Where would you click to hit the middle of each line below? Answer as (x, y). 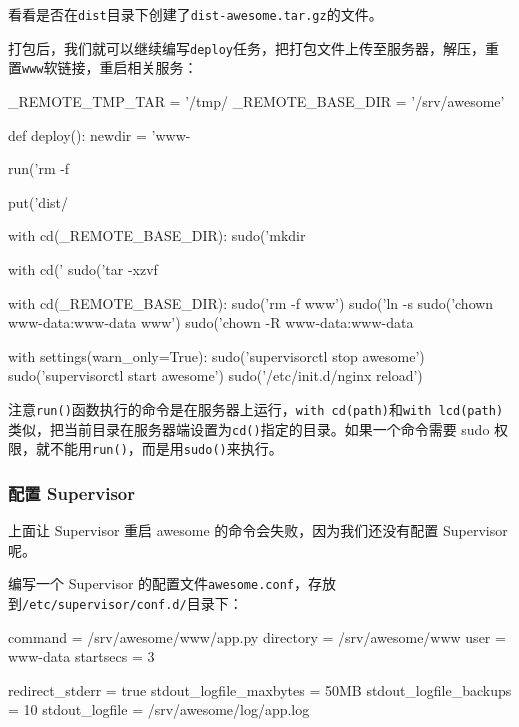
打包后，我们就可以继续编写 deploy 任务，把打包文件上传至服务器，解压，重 (253, 47)
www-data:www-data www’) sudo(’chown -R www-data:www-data (211, 322)
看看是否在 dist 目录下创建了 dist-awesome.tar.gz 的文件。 (195, 14)
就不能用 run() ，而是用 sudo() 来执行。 (159, 448)
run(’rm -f (39, 168)
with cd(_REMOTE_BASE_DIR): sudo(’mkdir (157, 235)
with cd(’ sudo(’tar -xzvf (83, 268)
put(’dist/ (38, 201)
